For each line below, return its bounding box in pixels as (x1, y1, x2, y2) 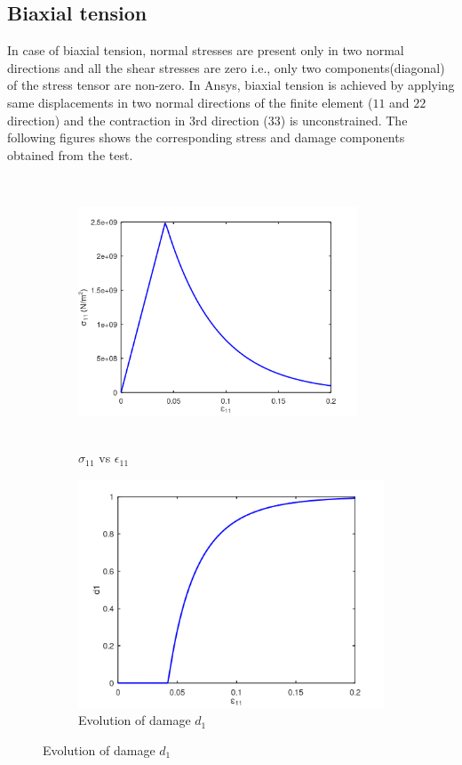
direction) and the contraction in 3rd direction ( (7, 110, 268, 129)
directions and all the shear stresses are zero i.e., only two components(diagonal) (7, 58, 445, 76)
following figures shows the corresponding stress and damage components (7, 128, 405, 147)
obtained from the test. (7, 145, 133, 164)
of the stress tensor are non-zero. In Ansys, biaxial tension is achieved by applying (7, 76, 455, 94)
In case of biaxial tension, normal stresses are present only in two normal (7, 41, 404, 60)
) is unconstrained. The (280, 110, 408, 129)
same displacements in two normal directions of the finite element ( (7, 93, 373, 111)
